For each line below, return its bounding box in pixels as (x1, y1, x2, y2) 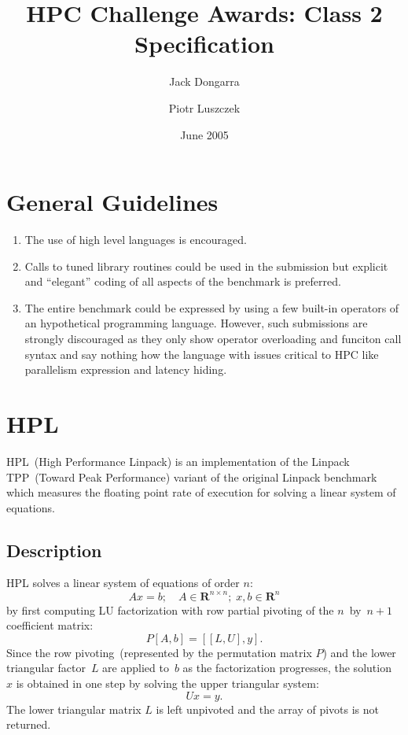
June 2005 (180, 126, 229, 142)
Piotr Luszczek (168, 99, 241, 116)
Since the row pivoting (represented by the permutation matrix (6, 644, 312, 660)
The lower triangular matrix (6, 700, 142, 717)
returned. (6, 716, 51, 733)
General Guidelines (6, 186, 219, 218)
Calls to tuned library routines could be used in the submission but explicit (24, 257, 388, 274)
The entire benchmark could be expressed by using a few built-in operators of (24, 299, 399, 316)
